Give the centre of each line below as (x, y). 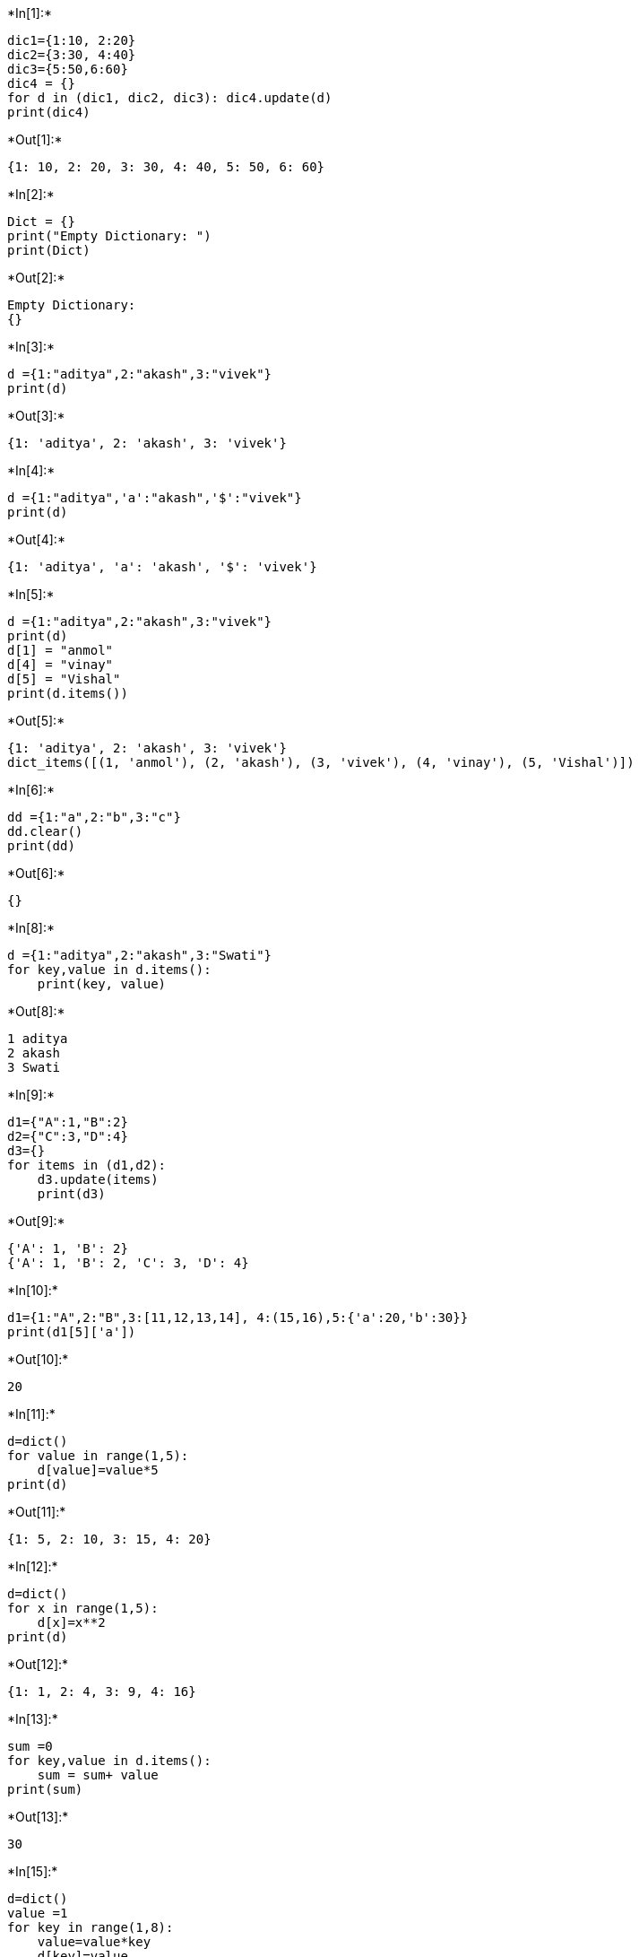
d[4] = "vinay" (60, 665)
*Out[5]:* (36, 721)
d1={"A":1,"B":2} (68, 1122)
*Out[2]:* (36, 278)
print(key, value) (102, 984)
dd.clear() (45, 831)
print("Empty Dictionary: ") (109, 236)
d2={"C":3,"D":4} (68, 1136)
